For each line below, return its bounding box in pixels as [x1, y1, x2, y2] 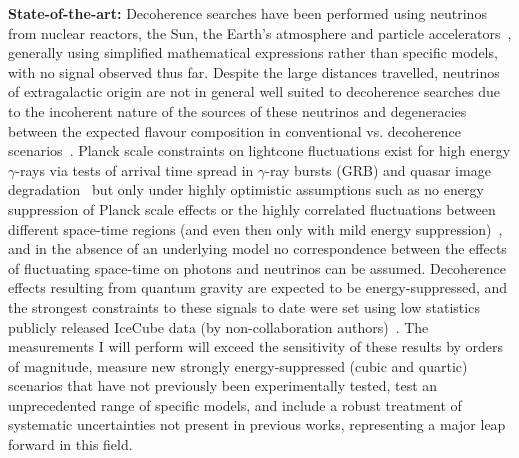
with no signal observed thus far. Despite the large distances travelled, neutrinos [8, 61, 500, 82]
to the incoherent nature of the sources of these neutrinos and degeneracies [8, 100, 467, 121]
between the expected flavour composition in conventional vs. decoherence [8, 120, 461, 141]
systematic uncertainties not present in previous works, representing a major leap [8, 414, 506, 435]
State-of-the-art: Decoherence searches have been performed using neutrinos [8, 3, 487, 23]
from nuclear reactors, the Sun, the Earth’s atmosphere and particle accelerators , [8, 22, 512, 43]
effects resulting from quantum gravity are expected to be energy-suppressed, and [8, 277, 508, 298]
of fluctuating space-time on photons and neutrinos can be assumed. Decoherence [8, 257, 507, 278]
